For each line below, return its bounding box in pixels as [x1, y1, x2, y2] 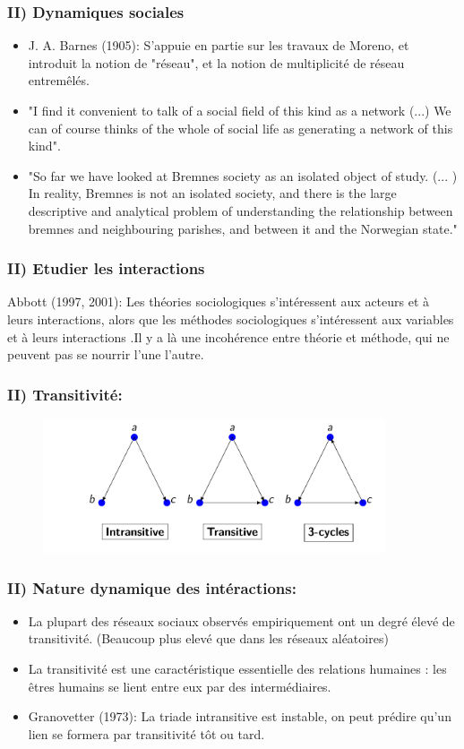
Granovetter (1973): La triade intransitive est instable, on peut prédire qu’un [28, 707, 451, 726]
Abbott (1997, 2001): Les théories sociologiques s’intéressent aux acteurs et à [7, 292, 430, 311]
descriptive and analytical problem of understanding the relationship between [28, 201, 453, 220]
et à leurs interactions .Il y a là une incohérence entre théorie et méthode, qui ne [7, 327, 450, 346]
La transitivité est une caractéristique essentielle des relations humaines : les [28, 659, 447, 678]
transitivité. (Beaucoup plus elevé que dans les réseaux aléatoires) [28, 629, 389, 648]
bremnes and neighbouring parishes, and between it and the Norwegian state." [28, 219, 458, 237]
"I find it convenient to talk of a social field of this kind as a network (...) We [28, 101, 451, 119]
